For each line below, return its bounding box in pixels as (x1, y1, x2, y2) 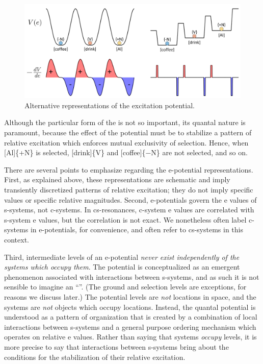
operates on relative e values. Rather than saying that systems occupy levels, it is (4, 331, 257, 342)
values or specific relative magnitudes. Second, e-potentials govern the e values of (4, 194, 257, 205)
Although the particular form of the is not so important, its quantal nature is (4, 117, 246, 128)
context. (4, 234, 29, 245)
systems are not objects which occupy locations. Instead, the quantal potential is (4, 301, 256, 312)
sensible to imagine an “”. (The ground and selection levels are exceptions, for (4, 281, 247, 292)
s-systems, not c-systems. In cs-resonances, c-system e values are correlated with (4, 204, 254, 215)
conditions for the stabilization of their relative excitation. (4, 351, 186, 362)
